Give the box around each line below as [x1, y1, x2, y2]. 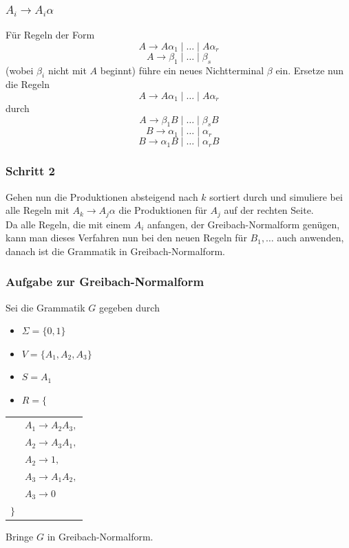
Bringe [6, 529, 34, 543]
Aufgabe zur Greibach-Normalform [6, 273, 204, 290]
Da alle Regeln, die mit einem [6, 217, 131, 231]
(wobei [6, 63, 34, 77]
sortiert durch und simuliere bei [209, 189, 343, 204]
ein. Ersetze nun [275, 63, 344, 77]
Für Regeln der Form [6, 28, 95, 42]
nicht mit [47, 63, 87, 77]
